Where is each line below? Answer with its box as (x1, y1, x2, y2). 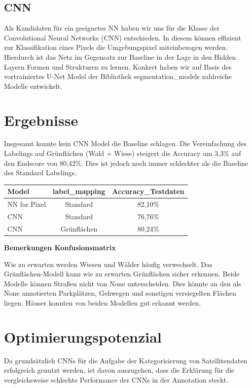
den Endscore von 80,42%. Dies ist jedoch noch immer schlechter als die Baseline (4, 157, 248, 168)
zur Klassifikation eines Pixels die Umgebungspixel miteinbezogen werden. (4, 42, 228, 52)
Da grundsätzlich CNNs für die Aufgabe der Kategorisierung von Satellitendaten (4, 355, 248, 365)
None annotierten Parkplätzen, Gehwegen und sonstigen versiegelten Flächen (4, 288, 237, 298)
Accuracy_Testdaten (112, 186, 184, 196)
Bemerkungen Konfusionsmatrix (4, 242, 116, 252)
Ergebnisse (4, 110, 78, 130)
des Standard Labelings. (4, 167, 77, 178)
